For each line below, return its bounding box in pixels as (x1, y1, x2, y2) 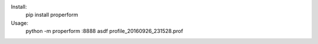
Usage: (11, 19, 29, 26)
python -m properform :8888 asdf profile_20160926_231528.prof (25, 28, 184, 35)
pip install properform (25, 12, 78, 19)
